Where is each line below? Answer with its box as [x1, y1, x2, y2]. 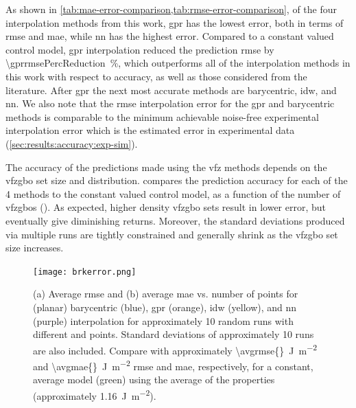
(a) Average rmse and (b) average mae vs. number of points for [33, 286, 298, 301]
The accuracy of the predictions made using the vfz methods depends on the [5, 159, 327, 174]
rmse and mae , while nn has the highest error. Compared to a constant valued [5, 29, 334, 43]
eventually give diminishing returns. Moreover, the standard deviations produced [5, 213, 345, 227]
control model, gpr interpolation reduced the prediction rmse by [5, 42, 274, 56]
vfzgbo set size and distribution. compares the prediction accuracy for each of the [5, 173, 348, 188]
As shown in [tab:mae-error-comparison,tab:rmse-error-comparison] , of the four [5, 2, 337, 16]
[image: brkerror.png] [33, 267, 137, 277]
